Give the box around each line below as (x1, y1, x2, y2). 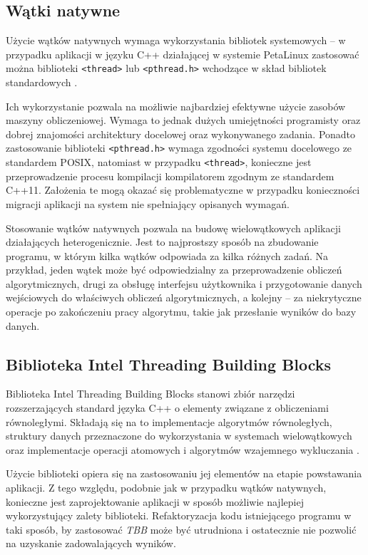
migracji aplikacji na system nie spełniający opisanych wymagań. (6, 196, 290, 211)
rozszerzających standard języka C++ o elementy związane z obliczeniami (6, 400, 329, 415)
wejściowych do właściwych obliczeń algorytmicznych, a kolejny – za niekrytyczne (6, 290, 362, 305)
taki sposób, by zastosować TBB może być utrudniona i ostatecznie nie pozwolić (6, 522, 357, 536)
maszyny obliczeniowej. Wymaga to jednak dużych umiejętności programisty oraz (6, 113, 361, 128)
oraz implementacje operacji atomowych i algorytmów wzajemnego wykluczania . (6, 442, 359, 457)
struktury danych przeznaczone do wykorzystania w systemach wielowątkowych (6, 428, 352, 443)
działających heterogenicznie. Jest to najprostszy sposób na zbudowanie (6, 234, 319, 249)
